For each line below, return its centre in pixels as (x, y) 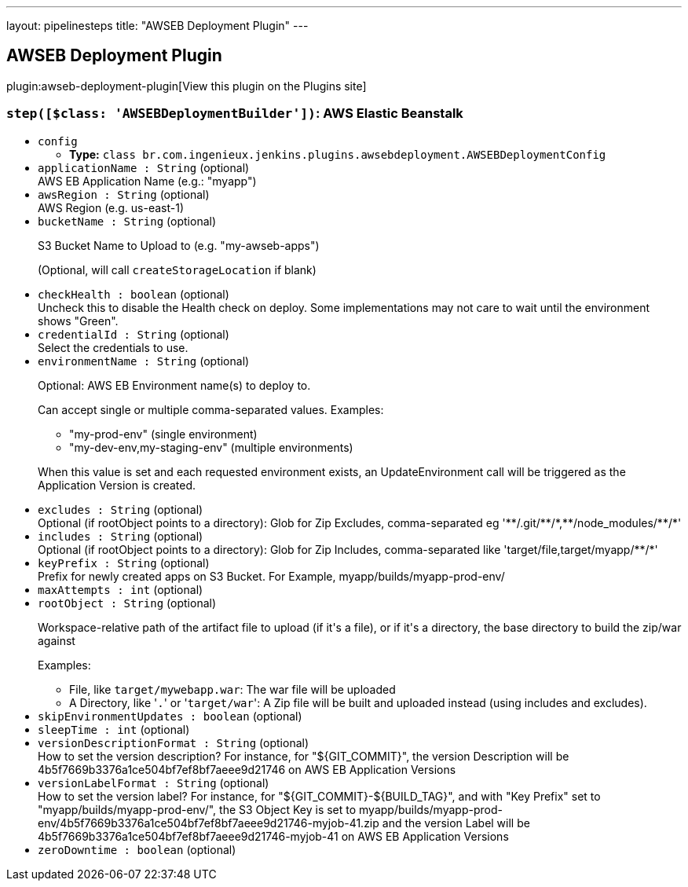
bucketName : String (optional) (127, 221)
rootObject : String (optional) (127, 603)
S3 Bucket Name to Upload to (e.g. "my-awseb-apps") (179, 245)
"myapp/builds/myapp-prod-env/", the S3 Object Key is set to (197, 809)
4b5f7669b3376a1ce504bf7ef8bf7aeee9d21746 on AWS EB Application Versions (247, 769)
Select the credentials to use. (113, 347)
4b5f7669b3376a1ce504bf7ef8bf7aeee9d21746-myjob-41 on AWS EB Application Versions (273, 836)
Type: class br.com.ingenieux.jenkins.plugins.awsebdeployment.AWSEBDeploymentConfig (338, 154)
